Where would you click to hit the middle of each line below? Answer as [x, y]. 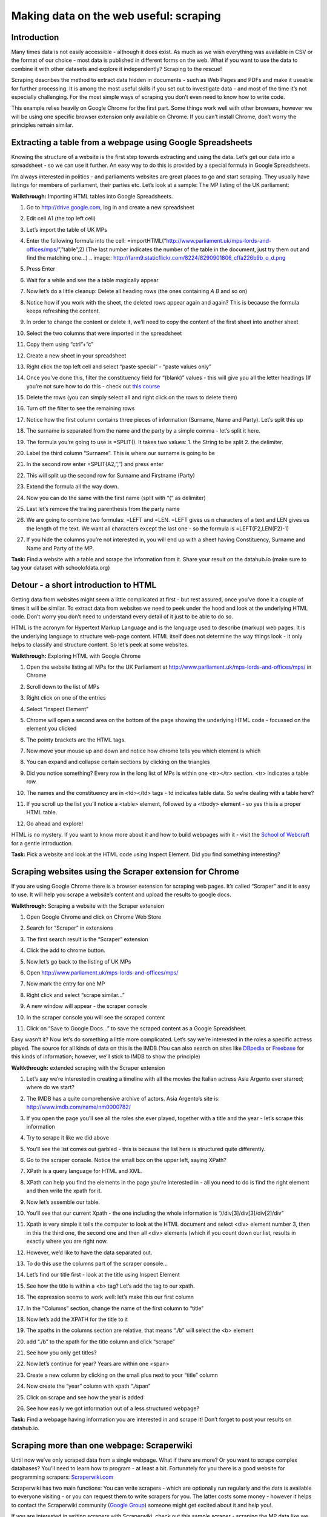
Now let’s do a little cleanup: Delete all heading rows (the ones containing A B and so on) [137, 291]
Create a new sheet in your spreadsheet [76, 356]
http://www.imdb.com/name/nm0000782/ [79, 1107]
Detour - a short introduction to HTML [84, 585]
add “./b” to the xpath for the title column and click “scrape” [101, 1342]
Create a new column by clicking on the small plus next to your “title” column [122, 1375]
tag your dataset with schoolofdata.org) [61, 568]
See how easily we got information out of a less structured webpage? [113, 1408]
